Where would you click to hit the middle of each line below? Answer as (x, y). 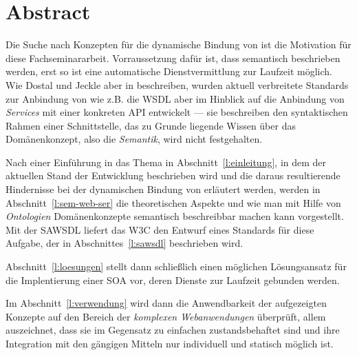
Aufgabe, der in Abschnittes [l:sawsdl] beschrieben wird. (125, 243)
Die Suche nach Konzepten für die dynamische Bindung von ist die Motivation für (178, 44)
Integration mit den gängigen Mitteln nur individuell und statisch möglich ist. (170, 343)
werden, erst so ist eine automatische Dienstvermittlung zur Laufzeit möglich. (169, 71)
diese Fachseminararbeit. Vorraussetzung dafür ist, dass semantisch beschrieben (173, 58)
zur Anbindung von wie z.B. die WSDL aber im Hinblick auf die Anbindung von (175, 98)
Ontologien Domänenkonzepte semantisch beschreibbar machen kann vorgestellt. (175, 216)
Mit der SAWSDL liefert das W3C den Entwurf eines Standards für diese (160, 229)
